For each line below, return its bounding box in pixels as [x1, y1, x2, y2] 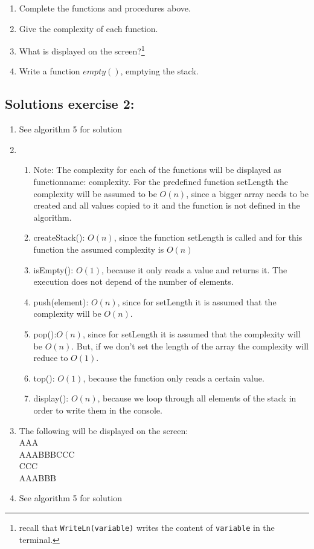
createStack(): [33, 231, 85, 244]
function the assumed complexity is [33, 242, 164, 255]
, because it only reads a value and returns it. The [101, 263, 287, 276]
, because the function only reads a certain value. [83, 371, 264, 384]
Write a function [19, 65, 80, 77]
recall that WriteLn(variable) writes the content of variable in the [19, 521, 275, 534]
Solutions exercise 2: [5, 94, 135, 113]
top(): [33, 371, 55, 384]
